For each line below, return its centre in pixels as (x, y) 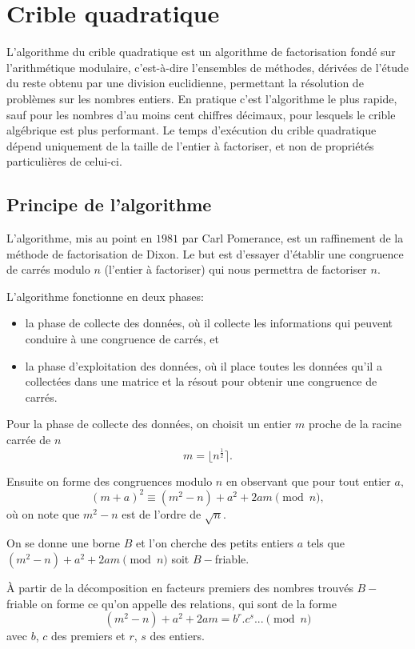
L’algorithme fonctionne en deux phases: (105, 296)
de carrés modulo (48, 269)
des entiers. (177, 636)
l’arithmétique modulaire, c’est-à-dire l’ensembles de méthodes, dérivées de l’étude (207, 67)
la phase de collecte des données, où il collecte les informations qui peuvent (209, 323)
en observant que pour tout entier (308, 481)
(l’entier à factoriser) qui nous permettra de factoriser (235, 269)
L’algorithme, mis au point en (80, 238)
